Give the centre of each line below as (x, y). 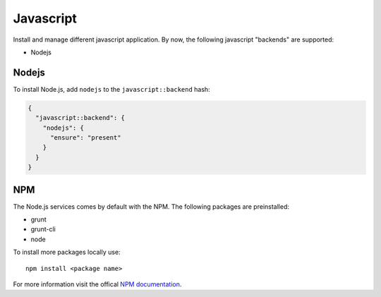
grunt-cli (43, 229)
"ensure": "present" (86, 138)
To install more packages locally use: (67, 252)
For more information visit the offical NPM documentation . (97, 284)
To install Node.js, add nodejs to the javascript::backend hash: (112, 89)
